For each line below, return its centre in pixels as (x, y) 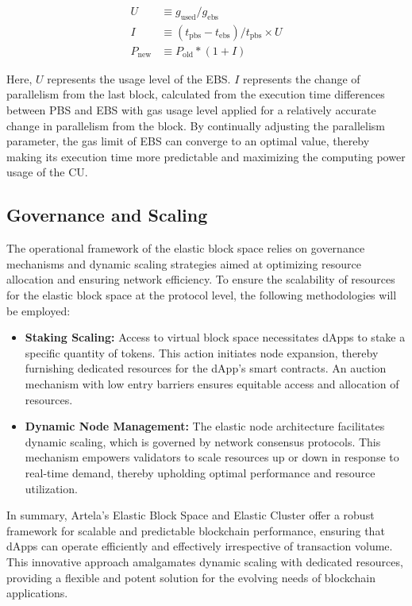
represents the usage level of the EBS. (139, 78)
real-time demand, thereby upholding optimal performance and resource (200, 472)
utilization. (51, 488)
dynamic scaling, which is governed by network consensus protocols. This (203, 441)
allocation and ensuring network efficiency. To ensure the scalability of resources (201, 279)
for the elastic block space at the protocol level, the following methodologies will (202, 295)
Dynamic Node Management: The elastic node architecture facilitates (205, 426)
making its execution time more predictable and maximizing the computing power (206, 156)
